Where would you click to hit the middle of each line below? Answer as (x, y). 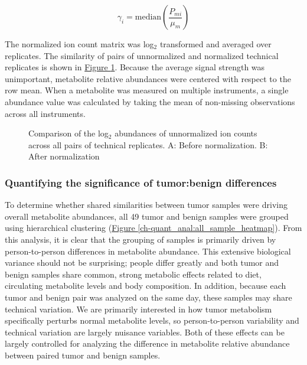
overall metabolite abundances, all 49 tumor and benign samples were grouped (147, 216)
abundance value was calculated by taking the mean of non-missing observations (150, 101)
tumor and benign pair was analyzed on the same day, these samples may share (148, 297)
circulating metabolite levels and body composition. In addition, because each (146, 286)
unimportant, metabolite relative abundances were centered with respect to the (148, 78)
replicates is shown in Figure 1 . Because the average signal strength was (135, 67)
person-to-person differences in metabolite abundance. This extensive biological (148, 251)
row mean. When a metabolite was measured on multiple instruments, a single (147, 90)
